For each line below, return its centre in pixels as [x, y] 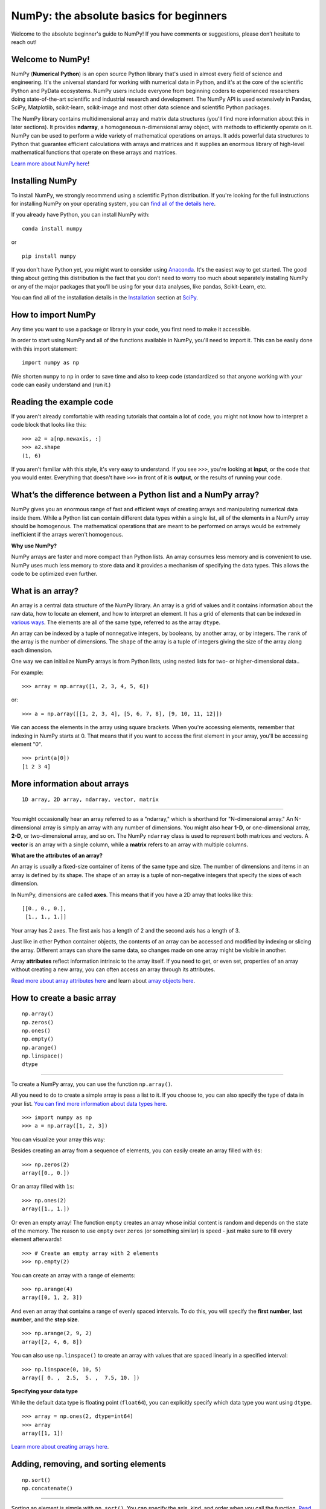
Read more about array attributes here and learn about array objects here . [103, 980]
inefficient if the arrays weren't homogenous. [67, 535]
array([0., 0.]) [46, 1173]
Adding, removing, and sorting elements [88, 1464]
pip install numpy [49, 256]
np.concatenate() [47, 1488]
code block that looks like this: [49, 425]
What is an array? [45, 591]
